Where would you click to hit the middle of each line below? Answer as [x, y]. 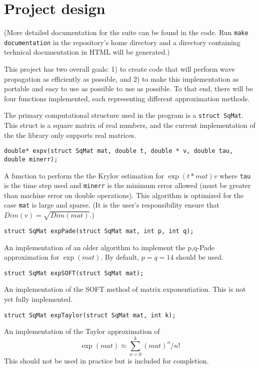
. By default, [120, 257]
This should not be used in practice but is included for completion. [106, 360]
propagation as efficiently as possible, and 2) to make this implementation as [121, 78]
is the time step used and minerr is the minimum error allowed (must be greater [127, 185]
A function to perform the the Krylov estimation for [84, 175]
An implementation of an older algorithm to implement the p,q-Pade [109, 247]
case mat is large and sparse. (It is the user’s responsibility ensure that [112, 205]
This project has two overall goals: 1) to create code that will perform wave [119, 69]
